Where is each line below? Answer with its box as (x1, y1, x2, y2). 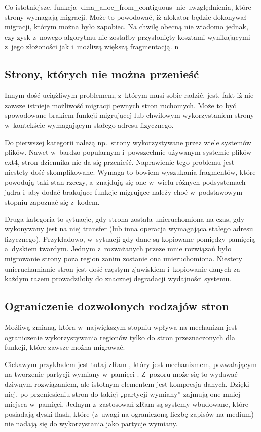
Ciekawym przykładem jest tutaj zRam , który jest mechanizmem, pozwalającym (5, 358, 257, 369)
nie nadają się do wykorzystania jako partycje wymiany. (5, 418, 178, 429)
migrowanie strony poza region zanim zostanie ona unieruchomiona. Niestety (5, 253, 242, 264)
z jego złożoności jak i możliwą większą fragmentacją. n (5, 41, 179, 52)
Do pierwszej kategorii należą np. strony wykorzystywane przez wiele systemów (5, 137, 251, 147)
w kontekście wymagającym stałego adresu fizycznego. (5, 119, 174, 130)
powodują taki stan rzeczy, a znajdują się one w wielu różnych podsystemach (5, 176, 246, 187)
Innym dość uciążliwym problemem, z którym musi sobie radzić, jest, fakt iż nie (5, 90, 254, 101)
